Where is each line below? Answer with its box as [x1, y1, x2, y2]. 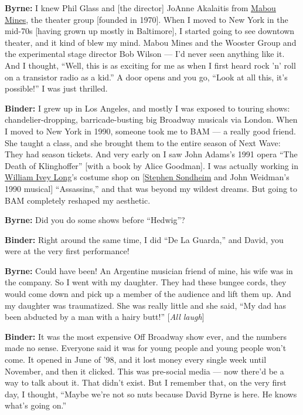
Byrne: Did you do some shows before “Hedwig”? [5, 214, 185, 226]
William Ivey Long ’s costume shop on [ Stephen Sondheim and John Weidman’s [5, 171, 290, 183]
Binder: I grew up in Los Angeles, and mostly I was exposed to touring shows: [5, 102, 290, 114]
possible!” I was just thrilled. [5, 82, 108, 95]
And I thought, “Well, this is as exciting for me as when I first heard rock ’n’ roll [5, 59, 296, 71]
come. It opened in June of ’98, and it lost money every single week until [5, 353, 267, 366]
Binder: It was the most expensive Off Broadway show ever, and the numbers [5, 330, 287, 342]
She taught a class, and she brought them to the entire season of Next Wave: [5, 136, 281, 149]
